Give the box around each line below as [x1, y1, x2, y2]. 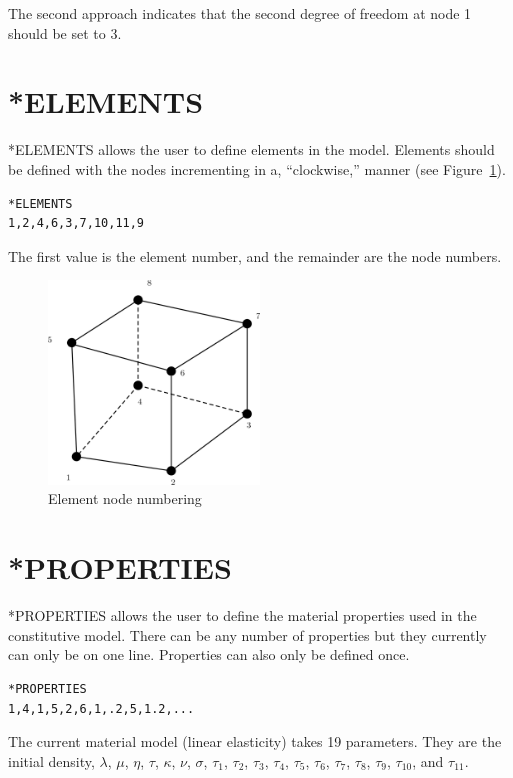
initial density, [8, 750, 95, 771]
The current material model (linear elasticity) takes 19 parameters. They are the [8, 731, 502, 752]
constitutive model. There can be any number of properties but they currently [8, 624, 487, 645]
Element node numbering [48, 488, 202, 509]
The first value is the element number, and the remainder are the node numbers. [8, 245, 502, 266]
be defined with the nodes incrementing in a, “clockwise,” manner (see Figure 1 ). [8, 158, 506, 179]
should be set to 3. [8, 22, 122, 43]
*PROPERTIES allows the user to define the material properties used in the [8, 605, 477, 626]
